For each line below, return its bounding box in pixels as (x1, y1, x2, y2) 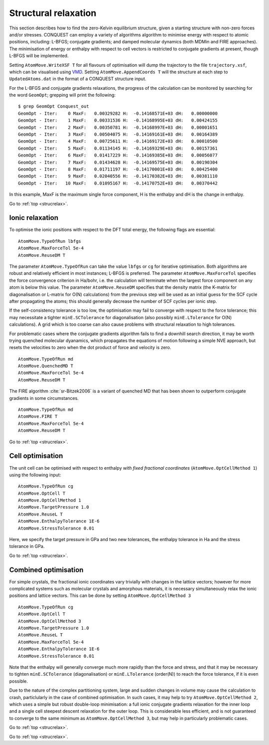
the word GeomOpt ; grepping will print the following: (9, 92, 116, 98)
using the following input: (9, 472, 61, 478)
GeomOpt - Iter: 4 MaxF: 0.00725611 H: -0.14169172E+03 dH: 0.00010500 (18, 139, 218, 144)
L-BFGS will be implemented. (9, 53, 69, 59)
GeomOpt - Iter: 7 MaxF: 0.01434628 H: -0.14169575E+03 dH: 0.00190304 (18, 160, 218, 165)
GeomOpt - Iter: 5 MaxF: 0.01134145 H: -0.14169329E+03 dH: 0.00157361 (18, 145, 218, 151)
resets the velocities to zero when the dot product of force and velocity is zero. (9, 345, 171, 351)
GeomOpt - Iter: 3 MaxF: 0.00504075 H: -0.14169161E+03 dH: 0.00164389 (18, 132, 218, 137)
